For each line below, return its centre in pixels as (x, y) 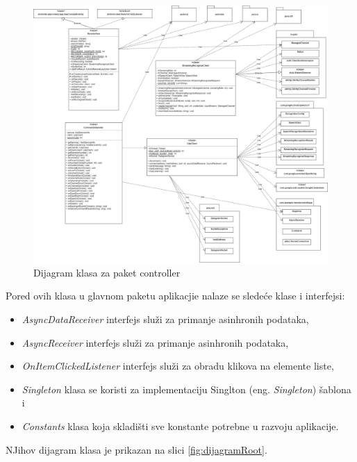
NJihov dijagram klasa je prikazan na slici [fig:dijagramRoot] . (136, 449)
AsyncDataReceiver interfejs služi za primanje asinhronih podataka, (165, 319)
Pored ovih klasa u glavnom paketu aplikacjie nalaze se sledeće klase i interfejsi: (175, 296)
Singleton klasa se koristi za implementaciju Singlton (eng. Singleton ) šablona (186, 389)
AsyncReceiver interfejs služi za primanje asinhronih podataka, (155, 342)
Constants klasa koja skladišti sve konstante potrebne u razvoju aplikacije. (180, 426)
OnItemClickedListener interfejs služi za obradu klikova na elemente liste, (178, 366)
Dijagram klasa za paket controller (107, 272)
